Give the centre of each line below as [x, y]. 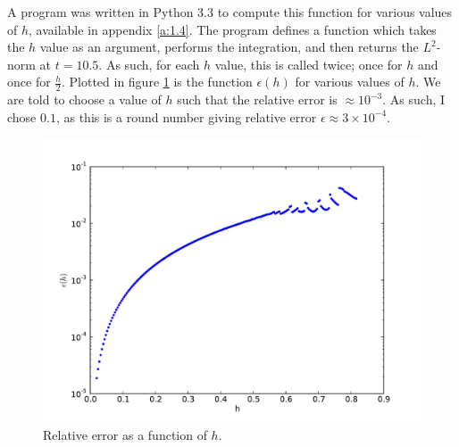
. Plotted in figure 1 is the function [157, 82]
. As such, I [414, 99]
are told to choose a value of [84, 99]
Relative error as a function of [125, 434]
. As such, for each [149, 64]
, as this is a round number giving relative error [186, 116]
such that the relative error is [257, 99]
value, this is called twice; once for [309, 64]
